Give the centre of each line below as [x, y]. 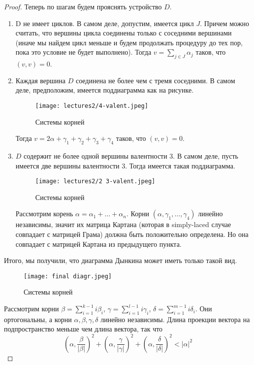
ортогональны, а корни [38, 319]
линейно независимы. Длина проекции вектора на [175, 319]
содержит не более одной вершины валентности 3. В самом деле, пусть [131, 156]
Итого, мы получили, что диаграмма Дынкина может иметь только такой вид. [121, 260]
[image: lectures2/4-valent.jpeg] [92, 106]
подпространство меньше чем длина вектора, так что [83, 329]
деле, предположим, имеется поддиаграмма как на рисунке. [105, 90]
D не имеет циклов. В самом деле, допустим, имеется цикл [105, 23]
